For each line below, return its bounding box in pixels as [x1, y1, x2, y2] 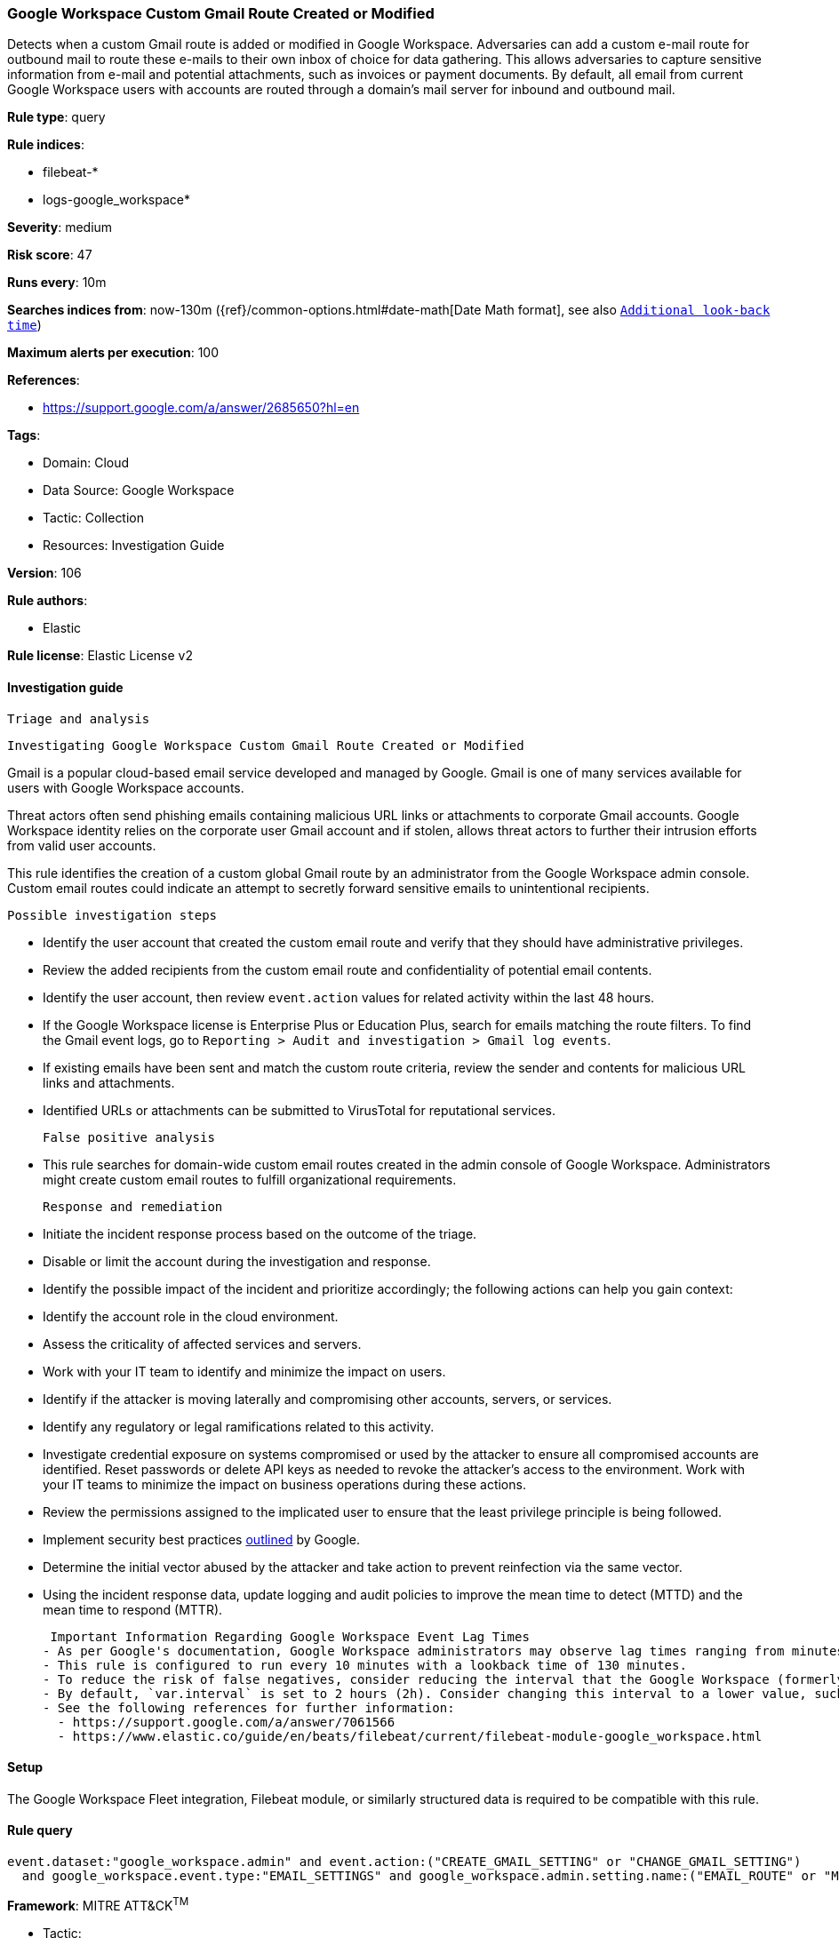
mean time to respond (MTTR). [43, 1601, 223, 1617]
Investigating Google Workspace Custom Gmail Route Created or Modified [7, 738, 524, 753]
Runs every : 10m [7, 275, 107, 291]
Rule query [7, 1822, 73, 1838]
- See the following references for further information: [43, 1700, 455, 1715]
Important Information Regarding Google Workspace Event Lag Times [50, 1629, 530, 1644]
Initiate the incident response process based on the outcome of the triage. [43, 1225, 477, 1241]
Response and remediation [43, 1199, 223, 1214]
